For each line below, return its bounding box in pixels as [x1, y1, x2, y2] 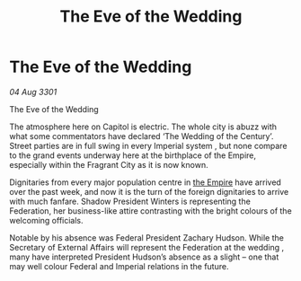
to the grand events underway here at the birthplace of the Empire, [9, 150, 257, 161]
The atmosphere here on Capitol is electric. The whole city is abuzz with [9, 121, 277, 132]
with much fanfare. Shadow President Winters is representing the [9, 196, 252, 206]
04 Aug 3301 [9, 86, 58, 97]
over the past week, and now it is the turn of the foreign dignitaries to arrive [9, 186, 289, 197]
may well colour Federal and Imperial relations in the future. [9, 260, 229, 271]
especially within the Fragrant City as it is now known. [9, 159, 208, 170]
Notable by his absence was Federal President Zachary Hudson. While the [9, 232, 285, 243]
